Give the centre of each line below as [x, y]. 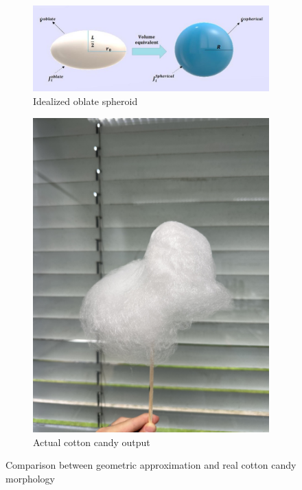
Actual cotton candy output [92, 442]
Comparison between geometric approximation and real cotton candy [151, 465]
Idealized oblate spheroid [85, 101]
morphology [31, 479]
